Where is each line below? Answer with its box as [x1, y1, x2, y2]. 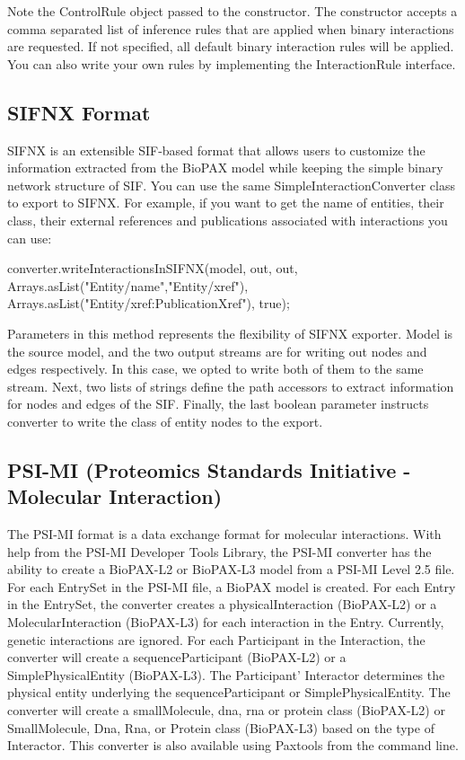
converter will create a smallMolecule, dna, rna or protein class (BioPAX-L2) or [7, 701, 445, 720]
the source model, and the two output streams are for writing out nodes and [7, 341, 427, 360]
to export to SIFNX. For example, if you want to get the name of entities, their [7, 193, 444, 212]
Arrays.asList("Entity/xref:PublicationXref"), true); [7, 294, 290, 313]
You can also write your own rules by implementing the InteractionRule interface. [7, 54, 456, 73]
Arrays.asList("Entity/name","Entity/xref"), [7, 276, 249, 295]
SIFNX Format [7, 98, 151, 126]
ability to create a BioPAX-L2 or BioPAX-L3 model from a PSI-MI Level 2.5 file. [7, 560, 455, 579]
